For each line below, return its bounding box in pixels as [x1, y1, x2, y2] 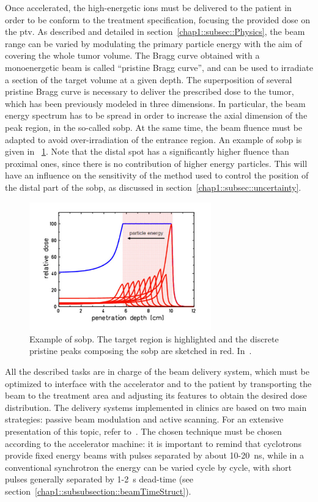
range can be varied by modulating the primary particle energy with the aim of [5, 37, 302, 50]
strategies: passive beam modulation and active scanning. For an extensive [5, 413, 284, 426]
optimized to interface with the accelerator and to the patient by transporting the [5, 377, 312, 389]
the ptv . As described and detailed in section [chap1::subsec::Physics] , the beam [5, 25, 305, 38]
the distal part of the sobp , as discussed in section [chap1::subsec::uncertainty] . [5, 180, 301, 193]
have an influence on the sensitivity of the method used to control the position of [5, 169, 309, 182]
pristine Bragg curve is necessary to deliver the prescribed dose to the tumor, [5, 85, 294, 98]
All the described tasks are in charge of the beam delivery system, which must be [5, 365, 309, 378]
